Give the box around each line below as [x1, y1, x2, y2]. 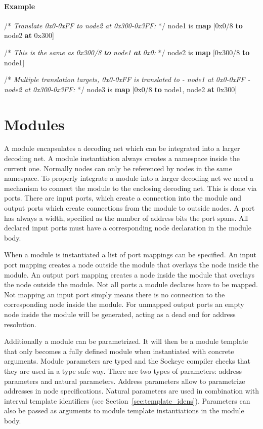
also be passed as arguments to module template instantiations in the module [4, 405, 244, 416]
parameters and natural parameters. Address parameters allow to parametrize [4, 375, 245, 386]
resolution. [4, 319, 36, 329]
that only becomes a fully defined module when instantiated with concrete [4, 345, 234, 356]
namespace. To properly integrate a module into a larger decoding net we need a [4, 173, 254, 183]
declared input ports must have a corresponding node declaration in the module [4, 222, 251, 233]
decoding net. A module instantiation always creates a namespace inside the [4, 153, 240, 164]
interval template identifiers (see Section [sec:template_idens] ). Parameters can [4, 395, 250, 406]
